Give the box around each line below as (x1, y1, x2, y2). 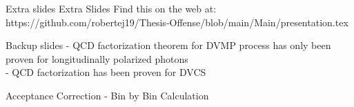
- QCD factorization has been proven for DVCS (6, 65, 206, 79)
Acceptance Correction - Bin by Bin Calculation (6, 88, 209, 102)
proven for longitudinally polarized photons (6, 51, 188, 66)
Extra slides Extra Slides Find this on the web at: (6, 1, 217, 15)
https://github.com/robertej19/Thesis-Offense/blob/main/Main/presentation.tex (6, 14, 348, 29)
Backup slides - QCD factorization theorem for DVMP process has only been (6, 38, 331, 52)
